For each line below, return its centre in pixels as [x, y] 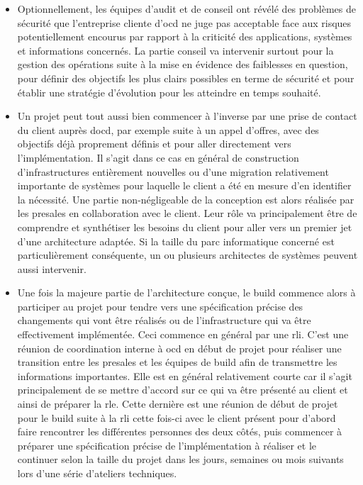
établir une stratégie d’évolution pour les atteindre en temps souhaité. [169, 92]
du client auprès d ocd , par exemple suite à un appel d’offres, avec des [168, 129]
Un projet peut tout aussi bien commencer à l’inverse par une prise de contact [187, 116]
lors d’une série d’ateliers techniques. [97, 473]
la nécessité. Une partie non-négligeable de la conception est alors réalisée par [186, 199]
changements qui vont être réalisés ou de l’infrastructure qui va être [164, 320]
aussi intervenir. [52, 268]
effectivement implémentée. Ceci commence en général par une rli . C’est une [183, 334]
